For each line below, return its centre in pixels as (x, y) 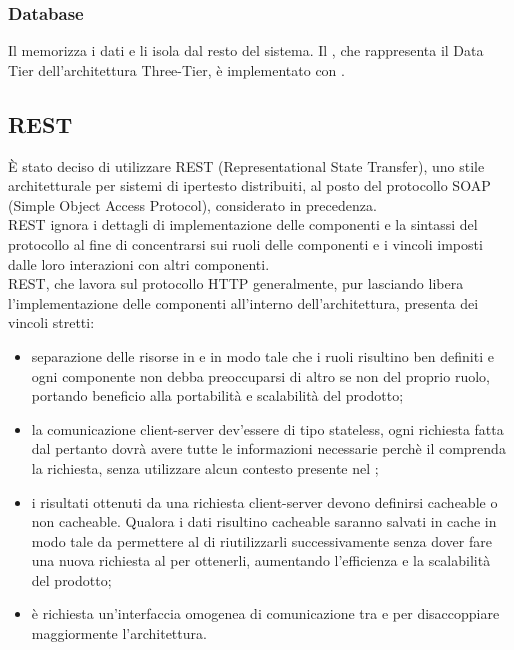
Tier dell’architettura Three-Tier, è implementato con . (176, 69)
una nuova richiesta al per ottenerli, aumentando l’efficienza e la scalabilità (261, 560)
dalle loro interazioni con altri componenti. (139, 263)
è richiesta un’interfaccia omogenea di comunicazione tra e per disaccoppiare (265, 613)
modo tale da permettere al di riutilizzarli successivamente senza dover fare (261, 540)
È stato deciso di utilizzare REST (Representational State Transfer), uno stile (246, 165)
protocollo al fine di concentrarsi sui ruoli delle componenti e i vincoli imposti (245, 243)
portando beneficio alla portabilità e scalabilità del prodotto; (217, 395)
